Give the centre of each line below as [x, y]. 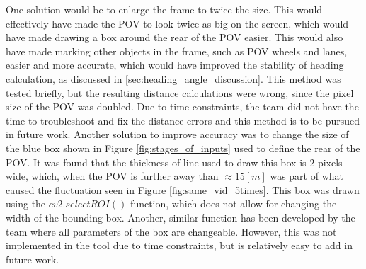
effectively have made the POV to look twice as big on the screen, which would [177, 23]
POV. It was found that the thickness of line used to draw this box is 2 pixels [174, 162]
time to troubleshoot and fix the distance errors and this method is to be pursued [183, 120]
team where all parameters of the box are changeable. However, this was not [171, 231]
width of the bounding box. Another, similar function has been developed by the [181, 217]
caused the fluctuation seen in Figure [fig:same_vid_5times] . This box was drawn [183, 189]
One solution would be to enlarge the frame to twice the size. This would [164, 9]
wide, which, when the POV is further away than [112, 176]
